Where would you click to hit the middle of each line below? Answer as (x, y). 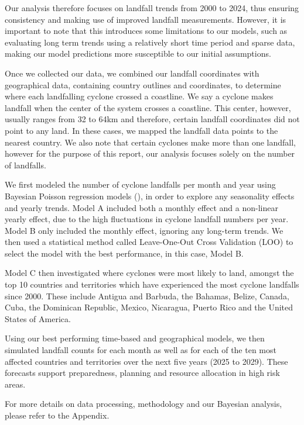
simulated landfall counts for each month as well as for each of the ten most (141, 350)
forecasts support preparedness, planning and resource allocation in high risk (142, 373)
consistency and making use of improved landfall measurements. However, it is (146, 19)
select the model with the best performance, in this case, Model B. (124, 253)
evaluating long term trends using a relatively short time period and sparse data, (150, 42)
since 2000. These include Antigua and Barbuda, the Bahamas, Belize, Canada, (147, 296)
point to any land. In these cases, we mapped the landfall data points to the (141, 130)
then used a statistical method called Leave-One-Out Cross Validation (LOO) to (149, 242)
